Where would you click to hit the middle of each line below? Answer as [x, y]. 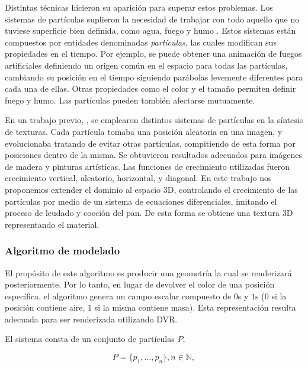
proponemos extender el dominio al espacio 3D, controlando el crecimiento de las [151, 189]
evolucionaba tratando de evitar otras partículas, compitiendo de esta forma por [150, 143]
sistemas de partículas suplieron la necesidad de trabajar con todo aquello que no [152, 19]
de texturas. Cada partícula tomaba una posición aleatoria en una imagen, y [144, 131]
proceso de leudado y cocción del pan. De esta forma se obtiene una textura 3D [149, 213]
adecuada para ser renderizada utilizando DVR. [91, 319]
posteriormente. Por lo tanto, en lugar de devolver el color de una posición [140, 284]
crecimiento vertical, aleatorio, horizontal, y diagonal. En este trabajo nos [138, 178]
